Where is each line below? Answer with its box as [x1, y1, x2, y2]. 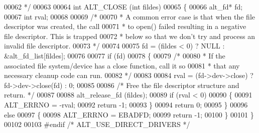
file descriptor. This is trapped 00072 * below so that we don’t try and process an [4, 30, 255, 41]
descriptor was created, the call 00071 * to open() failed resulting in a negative [4, 21, 246, 31]
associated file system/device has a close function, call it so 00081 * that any [4, 60, 240, 70]
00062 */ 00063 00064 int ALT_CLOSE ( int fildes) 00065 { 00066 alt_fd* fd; [4, 1, 243, 11]
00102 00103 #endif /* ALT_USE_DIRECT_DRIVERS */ [4, 119, 190, 129]
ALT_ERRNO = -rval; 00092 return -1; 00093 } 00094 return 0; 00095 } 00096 [4, 99, 248, 109]
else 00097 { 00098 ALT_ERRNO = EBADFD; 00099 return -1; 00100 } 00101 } [4, 109, 254, 119]
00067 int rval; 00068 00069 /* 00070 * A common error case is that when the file [4, 11, 255, 21]
